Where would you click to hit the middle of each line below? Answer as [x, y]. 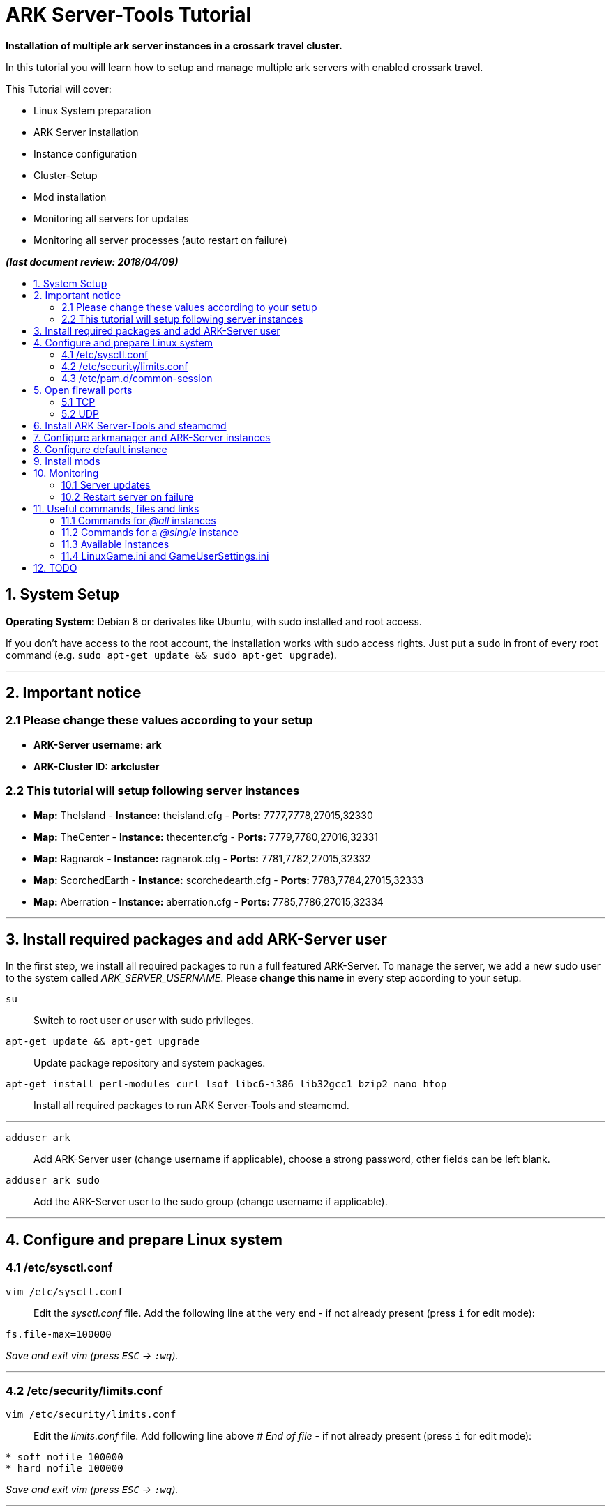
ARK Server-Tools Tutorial [129, 15]
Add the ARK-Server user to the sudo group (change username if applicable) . [211, 1202]
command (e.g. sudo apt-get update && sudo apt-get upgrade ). [171, 655]
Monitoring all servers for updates [111, 218]
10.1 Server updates [106, 484]
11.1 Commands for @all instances [139, 520]
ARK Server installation [86, 132]
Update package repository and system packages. [150, 1063]
